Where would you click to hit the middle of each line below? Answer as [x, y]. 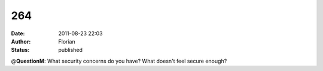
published [71, 50]
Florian [67, 41]
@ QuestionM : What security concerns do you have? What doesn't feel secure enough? [119, 61]
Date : [18, 33]
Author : [21, 41]
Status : [20, 50]
